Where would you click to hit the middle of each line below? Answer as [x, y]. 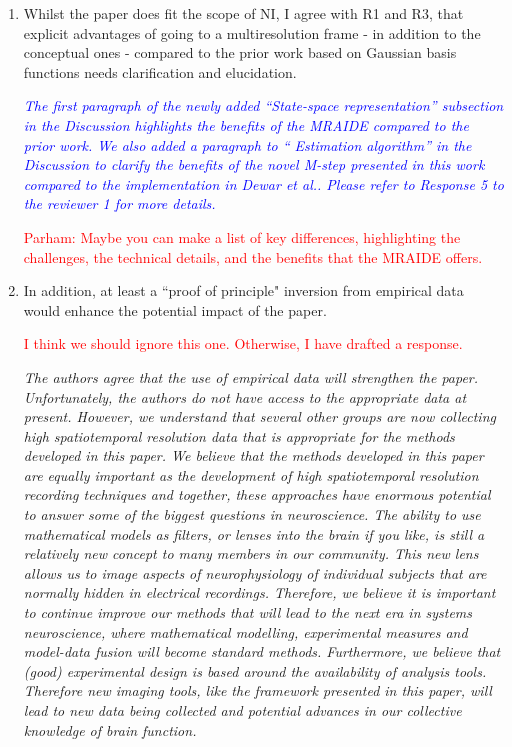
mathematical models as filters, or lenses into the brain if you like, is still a [254, 533]
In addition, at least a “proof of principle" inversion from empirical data [243, 290]
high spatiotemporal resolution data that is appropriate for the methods [239, 435]
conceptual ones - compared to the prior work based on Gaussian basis [240, 52]
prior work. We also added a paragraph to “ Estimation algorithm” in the [247, 144]
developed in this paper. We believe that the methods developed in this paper [253, 455]
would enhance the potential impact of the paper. [175, 309]
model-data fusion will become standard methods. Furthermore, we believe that [262, 651]
